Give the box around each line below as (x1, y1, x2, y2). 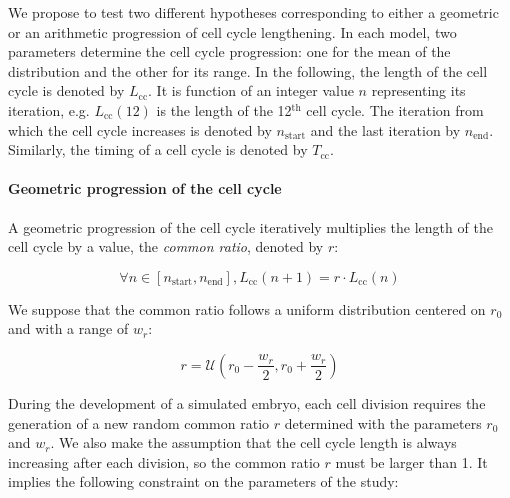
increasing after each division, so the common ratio (8, 451, 320, 472)
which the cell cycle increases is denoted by (8, 119, 272, 140)
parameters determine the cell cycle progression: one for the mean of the (8, 41, 451, 62)
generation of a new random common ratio (8, 412, 270, 433)
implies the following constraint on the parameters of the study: (8, 471, 399, 492)
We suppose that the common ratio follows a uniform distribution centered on (8, 298, 486, 319)
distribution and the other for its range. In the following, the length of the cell (8, 60, 488, 81)
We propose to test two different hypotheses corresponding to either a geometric (8, 2, 499, 22)
